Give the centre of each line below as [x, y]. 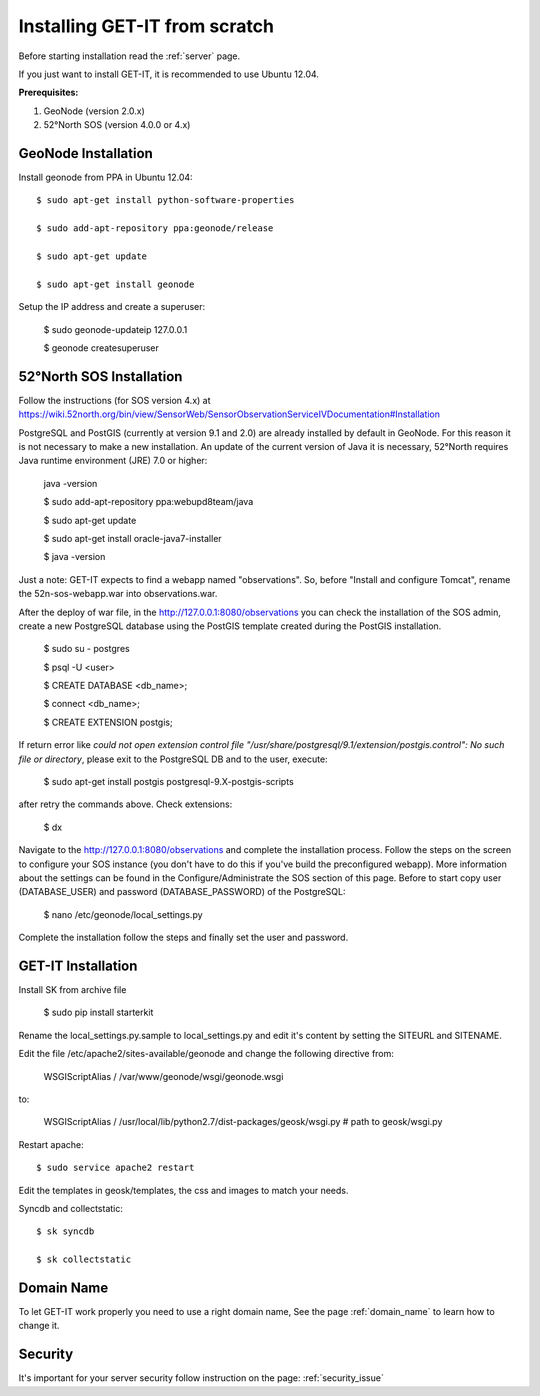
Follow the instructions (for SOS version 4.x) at [114, 400]
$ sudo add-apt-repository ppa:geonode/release [155, 228]
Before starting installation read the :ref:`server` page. [129, 56]
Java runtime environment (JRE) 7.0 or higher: [113, 461]
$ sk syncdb [65, 1231]
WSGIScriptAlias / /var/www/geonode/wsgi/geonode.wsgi [163, 1076]
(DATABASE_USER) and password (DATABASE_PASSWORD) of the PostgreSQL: [182, 892]
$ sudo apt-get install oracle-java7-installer [132, 538]
